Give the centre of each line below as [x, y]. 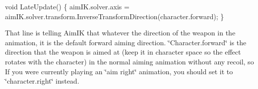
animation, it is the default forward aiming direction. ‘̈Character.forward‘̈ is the [126, 42]
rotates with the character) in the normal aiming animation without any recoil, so [129, 61]
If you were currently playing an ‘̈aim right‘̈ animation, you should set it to [119, 71]
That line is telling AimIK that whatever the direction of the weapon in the [120, 33]
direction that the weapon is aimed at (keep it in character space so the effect [123, 52]
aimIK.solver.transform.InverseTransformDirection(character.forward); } [115, 16]
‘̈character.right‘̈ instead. [42, 81]
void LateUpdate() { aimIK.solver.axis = [67, 6]
